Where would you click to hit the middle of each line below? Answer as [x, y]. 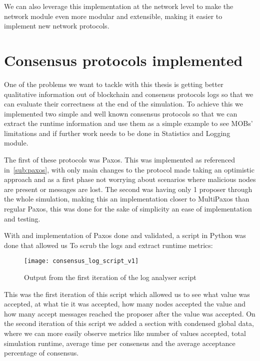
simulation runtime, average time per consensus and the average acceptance [120, 343]
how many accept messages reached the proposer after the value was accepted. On [130, 313]
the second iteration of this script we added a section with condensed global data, [129, 323]
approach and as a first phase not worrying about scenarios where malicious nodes [130, 179]
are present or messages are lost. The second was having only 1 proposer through [128, 189]
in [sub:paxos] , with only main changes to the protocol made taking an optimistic [129, 169]
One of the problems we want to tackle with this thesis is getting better [114, 84]
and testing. [22, 218]
